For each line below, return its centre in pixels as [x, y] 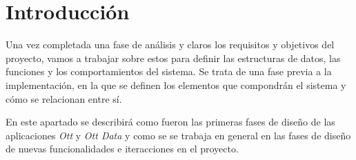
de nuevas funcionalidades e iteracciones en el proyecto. [122, 149]
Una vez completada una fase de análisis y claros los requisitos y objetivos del [170, 44]
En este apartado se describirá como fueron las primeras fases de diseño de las [170, 122]
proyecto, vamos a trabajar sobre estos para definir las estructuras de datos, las [173, 58]
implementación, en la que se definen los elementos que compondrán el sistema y [176, 84]
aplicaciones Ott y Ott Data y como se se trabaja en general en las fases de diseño [178, 135]
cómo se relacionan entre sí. [64, 98]
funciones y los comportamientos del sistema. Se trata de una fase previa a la [169, 71]
